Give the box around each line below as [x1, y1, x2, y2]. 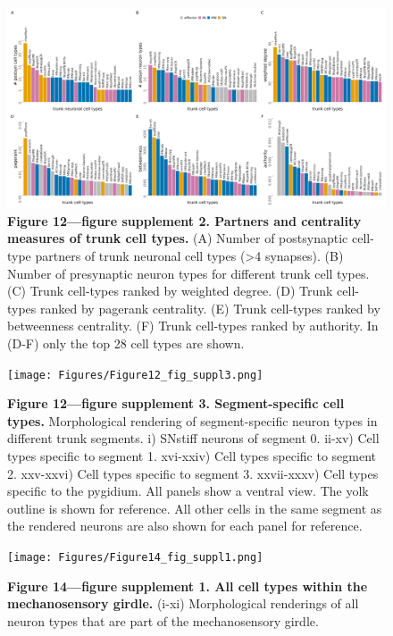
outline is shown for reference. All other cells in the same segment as [7, 498, 382, 517]
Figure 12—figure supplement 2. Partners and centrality [7, 211, 362, 230]
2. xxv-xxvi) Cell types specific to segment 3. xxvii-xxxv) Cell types [7, 464, 379, 482]
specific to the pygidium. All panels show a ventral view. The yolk [7, 481, 369, 500]
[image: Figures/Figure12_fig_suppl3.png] [7, 368, 263, 381]
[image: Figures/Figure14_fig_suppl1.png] [7, 551, 263, 564]
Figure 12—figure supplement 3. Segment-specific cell [7, 394, 345, 413]
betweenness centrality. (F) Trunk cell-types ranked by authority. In [7, 316, 379, 335]
